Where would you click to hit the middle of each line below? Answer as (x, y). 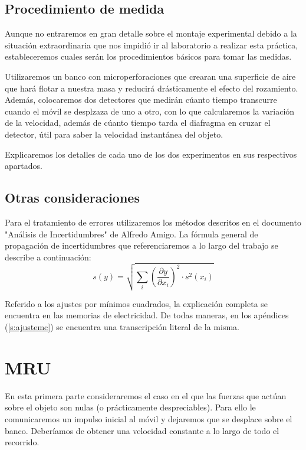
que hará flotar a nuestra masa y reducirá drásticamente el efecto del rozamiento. (152, 88)
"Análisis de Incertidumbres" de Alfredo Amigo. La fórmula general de (131, 234)
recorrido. (22, 442)
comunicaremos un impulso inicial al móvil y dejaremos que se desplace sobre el (149, 418)
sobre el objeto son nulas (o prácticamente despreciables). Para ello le (130, 407)
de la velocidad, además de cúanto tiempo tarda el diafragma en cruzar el (138, 123)
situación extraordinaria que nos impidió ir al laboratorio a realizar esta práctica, (152, 45)
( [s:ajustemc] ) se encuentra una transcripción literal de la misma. (122, 327)
